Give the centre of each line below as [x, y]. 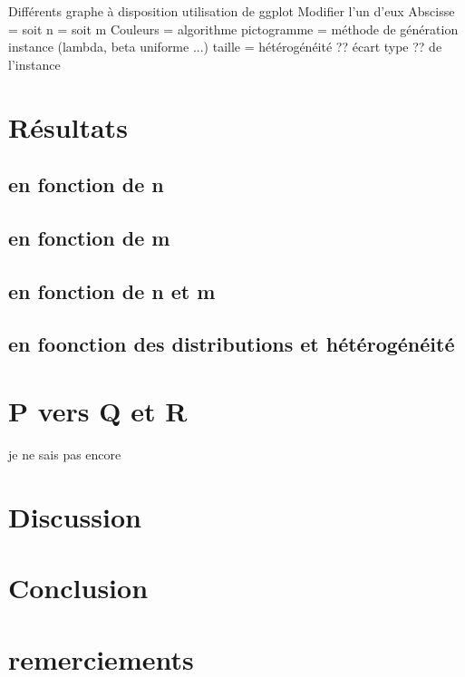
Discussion [75, 516]
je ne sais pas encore [65, 454]
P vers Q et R [98, 411]
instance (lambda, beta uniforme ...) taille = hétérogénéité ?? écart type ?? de [225, 47]
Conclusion [78, 588]
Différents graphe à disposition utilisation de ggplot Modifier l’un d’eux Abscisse [232, 11]
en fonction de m [89, 237]
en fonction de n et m [112, 290]
